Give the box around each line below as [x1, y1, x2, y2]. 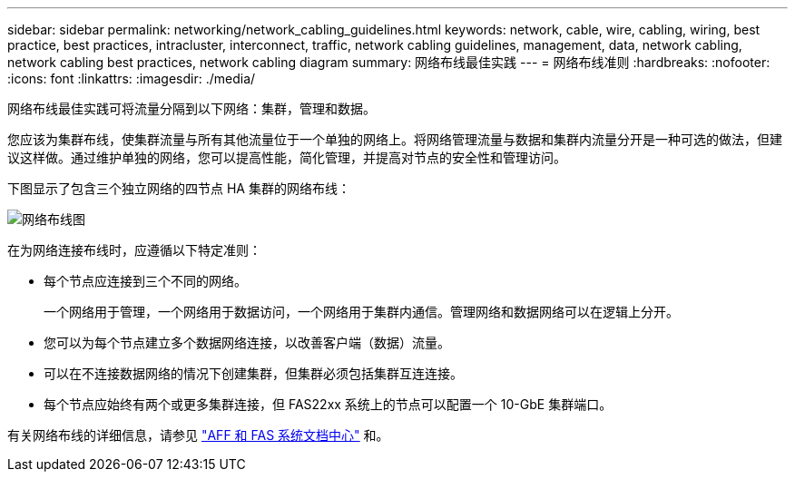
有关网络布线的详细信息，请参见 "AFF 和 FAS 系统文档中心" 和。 [7, 427, 389, 443]
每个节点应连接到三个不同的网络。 [44, 273, 247, 288]
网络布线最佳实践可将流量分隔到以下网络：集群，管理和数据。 [7, 101, 376, 116]
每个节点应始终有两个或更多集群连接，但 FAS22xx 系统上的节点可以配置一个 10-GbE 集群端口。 [44, 396, 613, 412]
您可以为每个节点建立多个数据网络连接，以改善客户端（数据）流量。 [44, 335, 450, 350]
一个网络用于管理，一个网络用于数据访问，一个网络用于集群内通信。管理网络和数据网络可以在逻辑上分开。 [44, 304, 679, 319]
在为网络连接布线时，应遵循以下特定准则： [7, 242, 261, 258]
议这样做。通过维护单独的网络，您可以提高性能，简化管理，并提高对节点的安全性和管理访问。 [7, 150, 566, 165]
